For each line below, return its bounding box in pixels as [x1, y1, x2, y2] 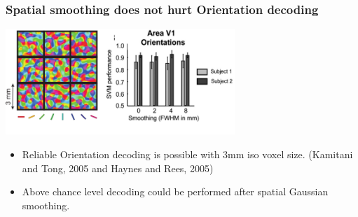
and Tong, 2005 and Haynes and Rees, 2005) [22, 160, 214, 175]
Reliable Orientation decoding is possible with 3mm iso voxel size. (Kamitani [22, 146, 353, 161]
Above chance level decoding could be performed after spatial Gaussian [22, 184, 329, 199]
